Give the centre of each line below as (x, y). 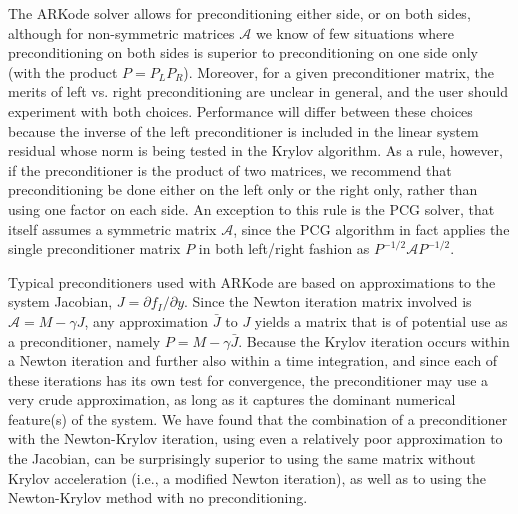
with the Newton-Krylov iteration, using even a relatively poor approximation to (255, 438)
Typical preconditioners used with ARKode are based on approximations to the (252, 281)
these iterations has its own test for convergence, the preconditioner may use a (248, 379)
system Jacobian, (60, 301)
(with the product (63, 71)
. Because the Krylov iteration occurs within (374, 340)
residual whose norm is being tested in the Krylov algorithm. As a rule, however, (255, 150)
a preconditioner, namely (84, 340)
